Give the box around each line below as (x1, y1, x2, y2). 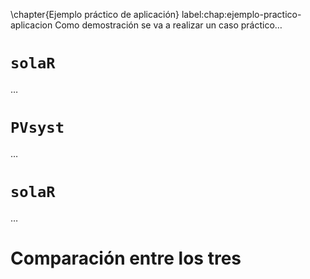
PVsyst (10, 119, 65, 138)
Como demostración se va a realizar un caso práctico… (54, 19, 283, 31)
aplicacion (10, 19, 53, 31)
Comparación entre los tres (10, 247, 242, 269)
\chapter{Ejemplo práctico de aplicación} (10, 9, 180, 20)
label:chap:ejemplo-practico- (181, 9, 302, 20)
